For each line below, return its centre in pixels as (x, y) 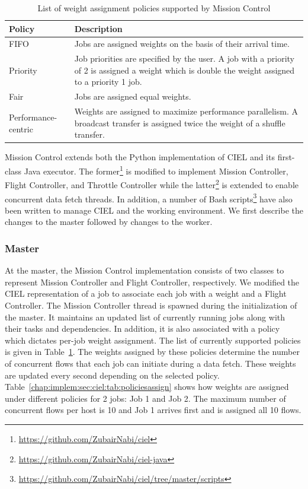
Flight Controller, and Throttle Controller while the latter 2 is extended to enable (152, 184)
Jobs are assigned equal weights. (133, 96)
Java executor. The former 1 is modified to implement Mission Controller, (156, 170)
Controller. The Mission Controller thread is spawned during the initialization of (151, 305)
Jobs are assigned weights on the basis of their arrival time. (182, 44)
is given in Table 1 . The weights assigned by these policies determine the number (152, 352)
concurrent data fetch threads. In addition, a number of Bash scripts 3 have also (149, 198)
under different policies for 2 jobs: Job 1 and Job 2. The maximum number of (145, 398)
